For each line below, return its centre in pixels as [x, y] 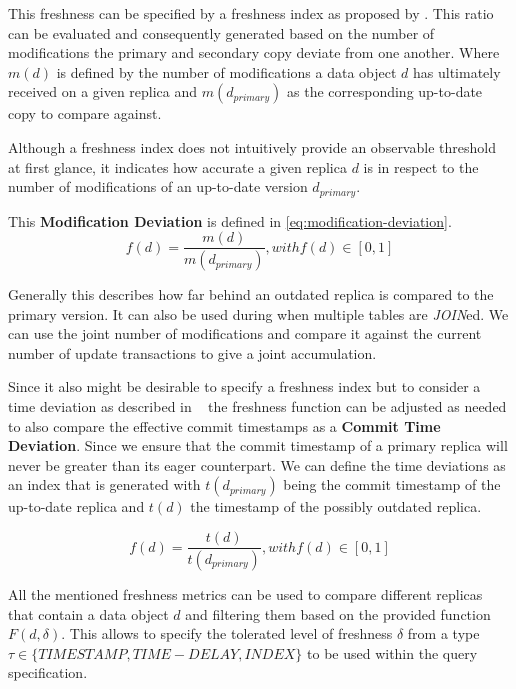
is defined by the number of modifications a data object [226, 71]
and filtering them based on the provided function [338, 613]
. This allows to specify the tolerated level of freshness [227, 633]
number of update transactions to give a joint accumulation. [192, 352]
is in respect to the [421, 166]
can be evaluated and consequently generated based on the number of [221, 32]
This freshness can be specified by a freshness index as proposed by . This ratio [251, 13]
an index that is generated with [104, 484]
